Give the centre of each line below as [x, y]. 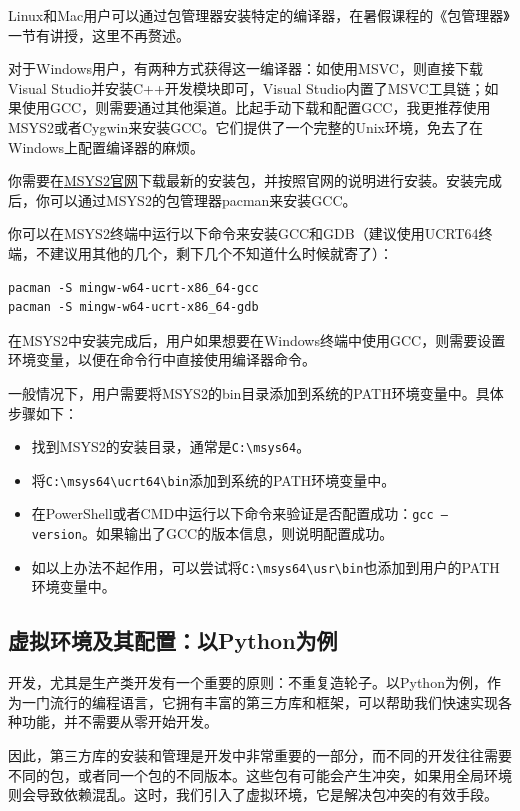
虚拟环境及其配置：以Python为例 [173, 640]
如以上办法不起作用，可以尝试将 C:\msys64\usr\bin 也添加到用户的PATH [265, 566]
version [56, 535]
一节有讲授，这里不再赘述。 [99, 34]
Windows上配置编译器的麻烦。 [106, 146]
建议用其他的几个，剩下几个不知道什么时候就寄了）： [221, 252]
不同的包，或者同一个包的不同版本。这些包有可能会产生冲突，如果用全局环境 [260, 774]
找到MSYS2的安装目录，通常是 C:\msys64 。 [171, 446]
